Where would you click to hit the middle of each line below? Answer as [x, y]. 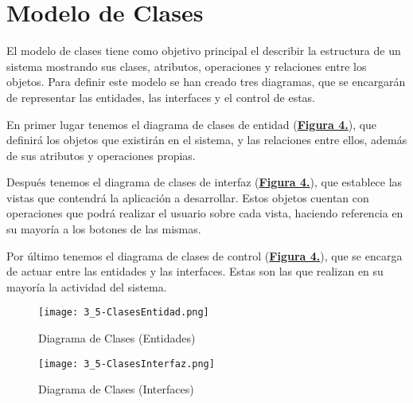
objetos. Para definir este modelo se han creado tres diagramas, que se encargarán [206, 82]
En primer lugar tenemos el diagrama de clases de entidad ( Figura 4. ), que [192, 124]
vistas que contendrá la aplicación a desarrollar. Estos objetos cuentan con [188, 197]
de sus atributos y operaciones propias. [101, 155]
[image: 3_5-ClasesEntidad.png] [124, 313]
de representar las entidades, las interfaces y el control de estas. [161, 97]
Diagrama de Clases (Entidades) [117, 338]
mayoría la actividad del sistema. [87, 286]
